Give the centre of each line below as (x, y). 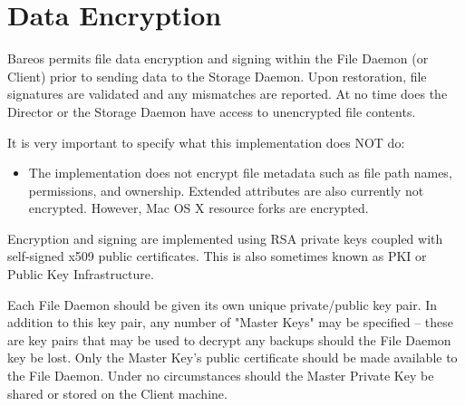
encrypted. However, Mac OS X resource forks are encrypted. (199, 208)
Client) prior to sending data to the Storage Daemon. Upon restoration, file (217, 76)
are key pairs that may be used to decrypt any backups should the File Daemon (229, 339)
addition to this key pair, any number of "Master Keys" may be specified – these (231, 322)
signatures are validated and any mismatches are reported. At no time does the (228, 94)
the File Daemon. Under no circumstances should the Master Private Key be (221, 376)
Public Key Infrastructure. (81, 274)
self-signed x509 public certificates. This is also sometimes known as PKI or (217, 256)
